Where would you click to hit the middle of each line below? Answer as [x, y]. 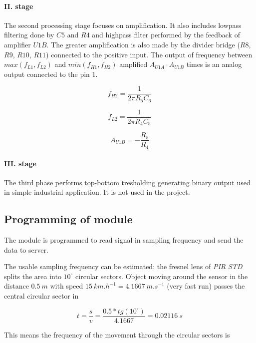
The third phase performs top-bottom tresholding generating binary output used [127, 182]
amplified [133, 64]
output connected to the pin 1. [51, 74]
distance [16, 286]
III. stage [20, 163]
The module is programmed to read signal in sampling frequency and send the [124, 240]
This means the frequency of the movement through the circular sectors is [117, 334]
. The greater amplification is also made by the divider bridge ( [143, 44]
